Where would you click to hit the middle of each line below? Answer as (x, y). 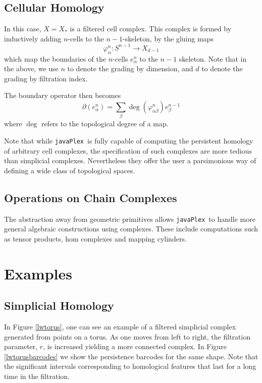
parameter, (21, 346)
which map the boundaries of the (55, 58)
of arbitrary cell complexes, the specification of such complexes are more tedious (128, 150)
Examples (38, 273)
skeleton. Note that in (213, 58)
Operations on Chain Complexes (91, 197)
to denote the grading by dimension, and (130, 68)
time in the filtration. (37, 376)
